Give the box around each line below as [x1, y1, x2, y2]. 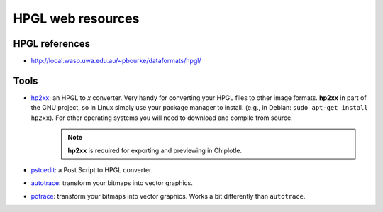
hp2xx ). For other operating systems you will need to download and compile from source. [30, 113, 294, 122]
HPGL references [13, 38, 91, 50]
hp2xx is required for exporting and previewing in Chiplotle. [67, 146, 243, 155]
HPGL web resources [13, 11, 140, 26]
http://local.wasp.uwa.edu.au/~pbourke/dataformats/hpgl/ [30, 57, 201, 65]
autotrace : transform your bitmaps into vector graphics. [30, 179, 193, 187]
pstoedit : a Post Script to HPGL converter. [30, 165, 153, 174]
